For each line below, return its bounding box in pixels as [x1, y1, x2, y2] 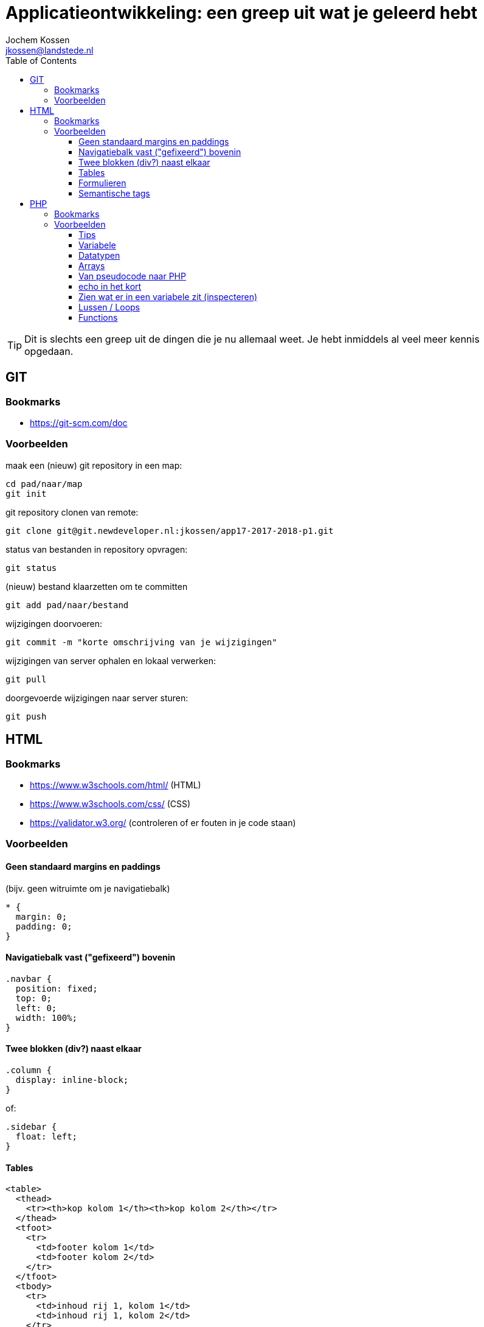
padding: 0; [15, 921, 72, 931]
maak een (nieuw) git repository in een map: [5, 460, 182, 471]
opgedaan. [24, 345, 74, 357]
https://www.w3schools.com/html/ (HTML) [30, 779, 201, 790]
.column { [5, 1065, 52, 1075]
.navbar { [5, 973, 52, 984]
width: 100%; [15, 1012, 78, 1023]
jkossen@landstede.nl [5, 44, 94, 55]
